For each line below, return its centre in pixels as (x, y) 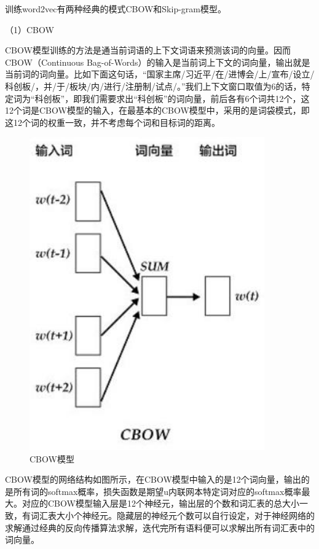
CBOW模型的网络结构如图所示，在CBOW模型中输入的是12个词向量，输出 (153, 479)
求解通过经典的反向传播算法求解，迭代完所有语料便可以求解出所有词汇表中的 (160, 527)
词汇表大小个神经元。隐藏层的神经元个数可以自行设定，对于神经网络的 (172, 515)
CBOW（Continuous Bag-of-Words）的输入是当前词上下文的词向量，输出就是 (158, 62)
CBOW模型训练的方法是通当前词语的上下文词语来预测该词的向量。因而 (148, 50)
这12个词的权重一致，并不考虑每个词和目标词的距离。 (112, 122)
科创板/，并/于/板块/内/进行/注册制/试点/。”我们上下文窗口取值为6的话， (153, 86)
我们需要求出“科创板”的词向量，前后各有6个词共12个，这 (196, 98)
